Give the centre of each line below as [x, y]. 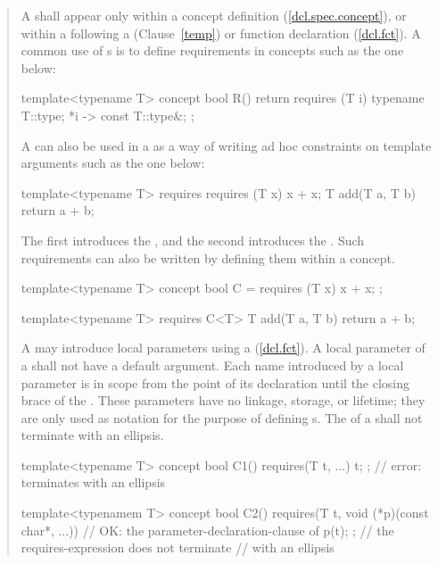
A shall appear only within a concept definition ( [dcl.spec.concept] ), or [214, 15]
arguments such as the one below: [113, 163]
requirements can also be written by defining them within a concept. [208, 257]
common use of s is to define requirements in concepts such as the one [212, 50]
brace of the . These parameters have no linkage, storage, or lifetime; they [223, 400]
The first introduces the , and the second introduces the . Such [193, 240]
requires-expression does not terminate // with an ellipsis [178, 547]
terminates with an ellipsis [93, 482]
